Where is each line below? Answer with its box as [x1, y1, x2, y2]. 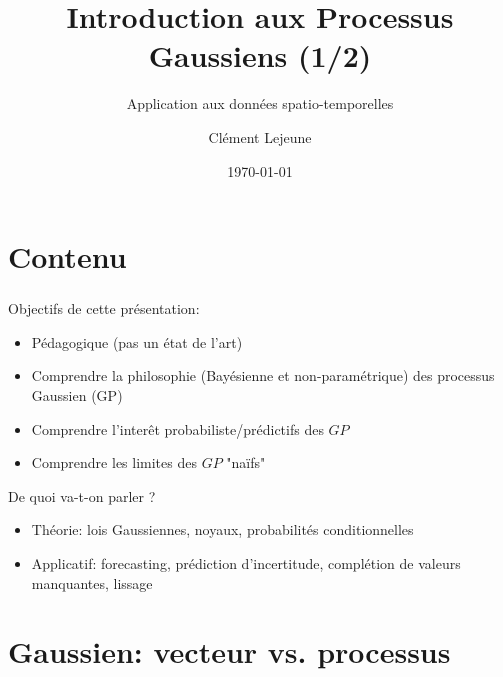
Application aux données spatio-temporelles [126, 93, 394, 114]
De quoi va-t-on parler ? [8, 485, 156, 506]
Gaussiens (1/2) [148, 35, 372, 76]
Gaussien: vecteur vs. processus [8, 631, 451, 672]
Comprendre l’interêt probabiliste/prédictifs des [31, 418, 324, 439]
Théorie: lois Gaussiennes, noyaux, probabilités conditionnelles [31, 519, 414, 540]
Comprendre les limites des [31, 452, 197, 473]
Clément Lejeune [208, 126, 312, 147]
